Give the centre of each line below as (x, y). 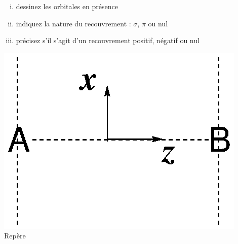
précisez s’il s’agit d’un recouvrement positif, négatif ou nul (108, 40)
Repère (15, 236)
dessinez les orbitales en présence (67, 6)
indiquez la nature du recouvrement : (73, 23)
